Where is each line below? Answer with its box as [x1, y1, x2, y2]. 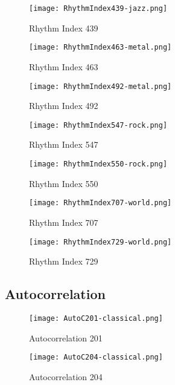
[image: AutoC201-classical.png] [29, 314, 163, 323]
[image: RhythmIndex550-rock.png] [29, 160, 168, 168]
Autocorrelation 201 [29, 331, 103, 344]
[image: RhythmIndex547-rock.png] [29, 120, 168, 130]
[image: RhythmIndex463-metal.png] [29, 43, 172, 52]
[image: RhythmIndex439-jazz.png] [29, 4, 168, 13]
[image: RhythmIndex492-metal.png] [29, 82, 172, 91]
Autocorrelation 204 [29, 370, 103, 383]
